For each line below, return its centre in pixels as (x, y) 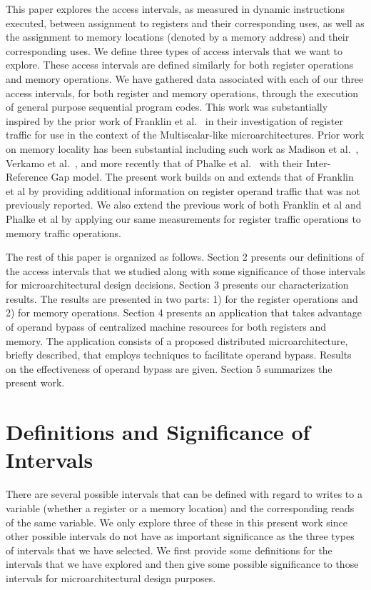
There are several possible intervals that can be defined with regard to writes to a (184, 494)
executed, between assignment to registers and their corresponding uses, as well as (185, 22)
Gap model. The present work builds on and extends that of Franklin (202, 177)
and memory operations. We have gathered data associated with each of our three (185, 78)
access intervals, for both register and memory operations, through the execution (182, 92)
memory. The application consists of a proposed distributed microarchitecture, (177, 340)
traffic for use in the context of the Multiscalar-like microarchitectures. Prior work (185, 135)
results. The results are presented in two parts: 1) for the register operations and (182, 298)
